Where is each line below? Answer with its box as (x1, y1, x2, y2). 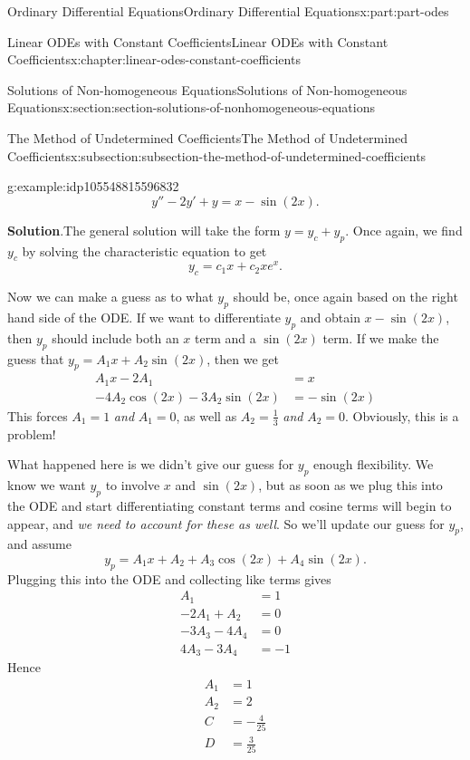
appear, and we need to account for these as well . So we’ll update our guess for (7, 514, 445, 533)
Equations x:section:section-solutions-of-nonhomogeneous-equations (7, 98, 375, 117)
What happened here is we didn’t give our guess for (7, 455, 294, 474)
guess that (7, 349, 64, 368)
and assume (7, 534, 72, 553)
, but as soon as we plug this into (258, 476, 443, 495)
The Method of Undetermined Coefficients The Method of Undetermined (7, 128, 408, 147)
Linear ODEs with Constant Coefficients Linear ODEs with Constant (7, 32, 388, 51)
